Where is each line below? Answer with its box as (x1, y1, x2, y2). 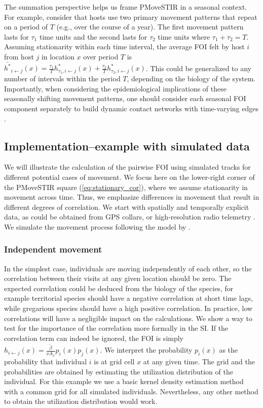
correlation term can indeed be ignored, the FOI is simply (4, 332, 184, 343)
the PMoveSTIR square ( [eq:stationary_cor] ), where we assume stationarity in (4, 181, 248, 192)
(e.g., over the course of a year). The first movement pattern (56, 21, 244, 32)
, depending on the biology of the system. (127, 73, 256, 84)
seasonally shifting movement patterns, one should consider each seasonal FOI (4, 93, 246, 104)
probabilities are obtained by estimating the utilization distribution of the (4, 366, 233, 376)
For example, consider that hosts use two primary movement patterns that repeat (4, 11, 257, 22)
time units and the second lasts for (39, 31, 147, 42)
